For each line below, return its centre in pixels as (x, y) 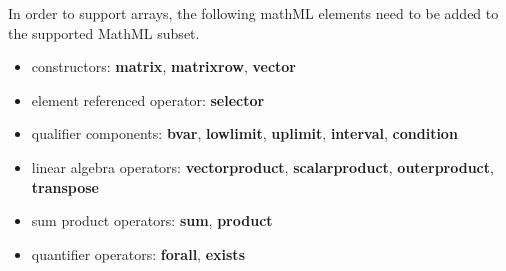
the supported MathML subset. (104, 32)
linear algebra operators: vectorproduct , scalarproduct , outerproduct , (262, 166)
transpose (65, 186)
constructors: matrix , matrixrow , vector (163, 66)
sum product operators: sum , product (152, 220)
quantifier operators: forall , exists (138, 253)
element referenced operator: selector (148, 99)
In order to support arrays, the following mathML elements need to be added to (253, 13)
